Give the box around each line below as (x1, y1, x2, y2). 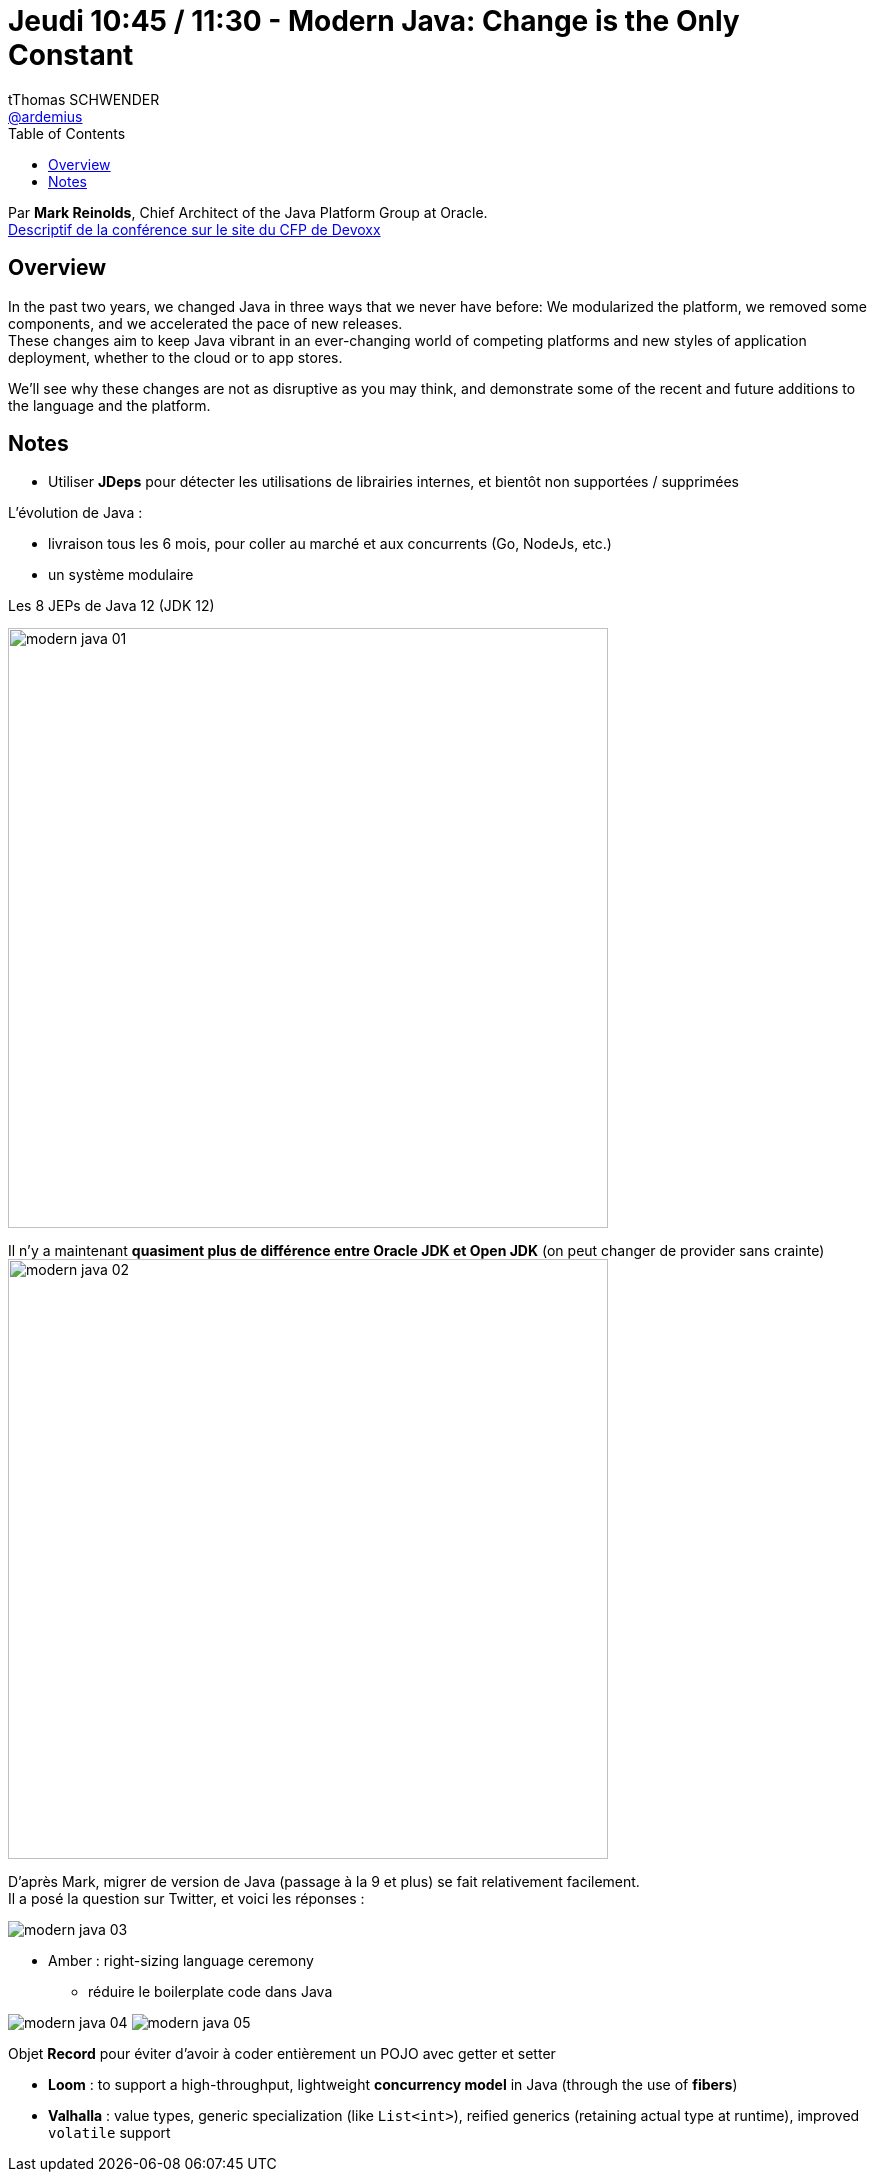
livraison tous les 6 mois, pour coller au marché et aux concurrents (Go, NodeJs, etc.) (48, 535, 612, 553)
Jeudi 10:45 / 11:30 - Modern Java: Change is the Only (8, 4, 740, 38)
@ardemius (8, 107, 83, 125)
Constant (8, 38, 134, 72)
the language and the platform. (8, 396, 211, 414)
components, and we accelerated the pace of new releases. (8, 314, 403, 332)
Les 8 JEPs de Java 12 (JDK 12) (8, 597, 215, 615)
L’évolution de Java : (8, 504, 143, 522)
